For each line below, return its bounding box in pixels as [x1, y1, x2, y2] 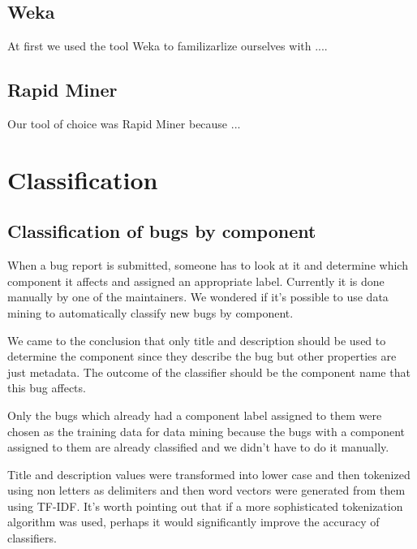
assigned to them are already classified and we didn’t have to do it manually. [7, 439, 389, 456]
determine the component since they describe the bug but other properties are [7, 348, 397, 365]
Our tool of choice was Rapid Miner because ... [7, 115, 241, 132]
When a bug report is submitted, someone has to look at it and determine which [7, 257, 408, 274]
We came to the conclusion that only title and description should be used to [7, 331, 386, 348]
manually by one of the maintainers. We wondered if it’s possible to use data [7, 288, 389, 305]
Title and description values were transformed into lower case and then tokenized [7, 465, 411, 482]
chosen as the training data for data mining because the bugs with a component [7, 422, 405, 439]
